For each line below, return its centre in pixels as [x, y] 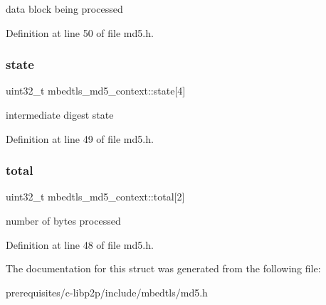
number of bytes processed [63, 220]
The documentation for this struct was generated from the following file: [163, 268]
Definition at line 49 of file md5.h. [80, 138]
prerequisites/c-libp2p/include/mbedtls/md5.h [107, 292]
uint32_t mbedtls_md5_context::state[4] [96, 91]
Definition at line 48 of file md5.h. [80, 244]
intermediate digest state [60, 114]
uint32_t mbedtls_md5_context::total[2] [95, 197]
